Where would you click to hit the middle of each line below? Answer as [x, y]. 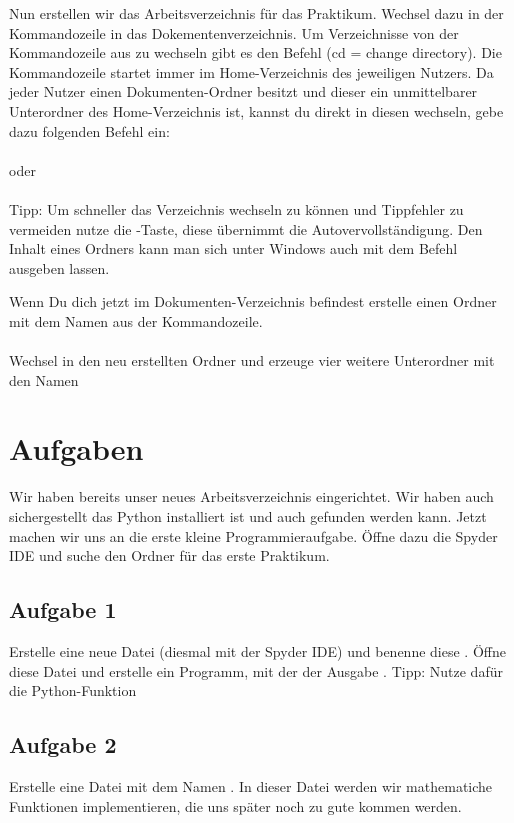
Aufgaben [76, 448]
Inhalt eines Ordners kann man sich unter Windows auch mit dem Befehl [233, 248]
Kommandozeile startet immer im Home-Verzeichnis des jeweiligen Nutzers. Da [251, 71]
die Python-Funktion [73, 690]
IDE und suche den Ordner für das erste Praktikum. [169, 555]
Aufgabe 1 [63, 609]
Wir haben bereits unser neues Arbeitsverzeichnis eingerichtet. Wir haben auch [251, 496]
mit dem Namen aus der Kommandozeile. [136, 320]
